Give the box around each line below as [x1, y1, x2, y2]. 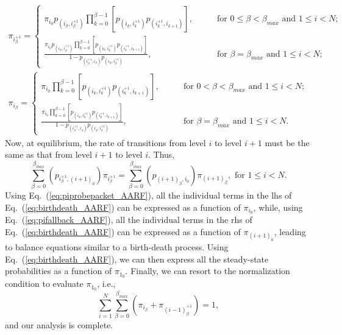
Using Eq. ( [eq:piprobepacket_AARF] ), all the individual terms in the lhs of [5, 189, 292, 202]
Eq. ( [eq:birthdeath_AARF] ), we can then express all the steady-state [5, 252, 269, 265]
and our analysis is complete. [5, 319, 113, 331]
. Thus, [148, 148, 175, 161]
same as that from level [5, 148, 92, 161]
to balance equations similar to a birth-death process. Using [5, 241, 229, 253]
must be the [265, 136, 310, 149]
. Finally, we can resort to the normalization [125, 264, 290, 277]
